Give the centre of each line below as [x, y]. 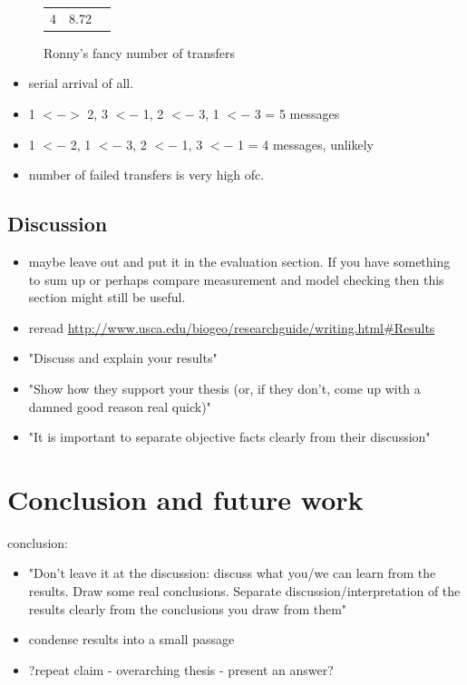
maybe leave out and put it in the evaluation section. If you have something [239, 262]
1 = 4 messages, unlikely [306, 144]
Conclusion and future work [185, 499]
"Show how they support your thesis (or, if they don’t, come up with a [224, 388]
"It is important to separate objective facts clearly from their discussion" [229, 437]
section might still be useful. [107, 297]
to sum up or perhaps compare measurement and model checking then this [236, 279]
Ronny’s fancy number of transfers [139, 52]
